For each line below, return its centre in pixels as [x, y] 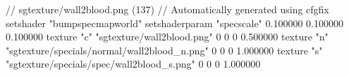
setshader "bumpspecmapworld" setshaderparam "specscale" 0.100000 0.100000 [174, 23]
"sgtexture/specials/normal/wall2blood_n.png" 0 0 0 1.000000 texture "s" [164, 50]
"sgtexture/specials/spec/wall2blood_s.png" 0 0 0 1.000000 [133, 64]
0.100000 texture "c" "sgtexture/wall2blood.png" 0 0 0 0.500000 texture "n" [167, 37]
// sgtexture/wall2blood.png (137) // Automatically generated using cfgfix [167, 9]
